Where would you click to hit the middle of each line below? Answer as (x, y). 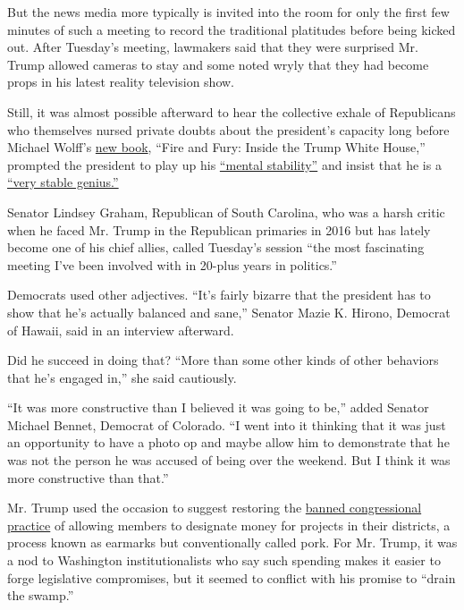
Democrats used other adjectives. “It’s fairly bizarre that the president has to (219, 295)
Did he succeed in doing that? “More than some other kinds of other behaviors (223, 360)
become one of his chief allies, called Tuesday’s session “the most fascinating (216, 247)
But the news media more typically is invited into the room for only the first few (228, 12)
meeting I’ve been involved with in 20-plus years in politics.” (172, 264)
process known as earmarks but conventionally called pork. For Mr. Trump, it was (232, 542)
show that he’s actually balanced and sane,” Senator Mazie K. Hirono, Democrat (229, 312)
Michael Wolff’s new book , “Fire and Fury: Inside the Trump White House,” (216, 147)
